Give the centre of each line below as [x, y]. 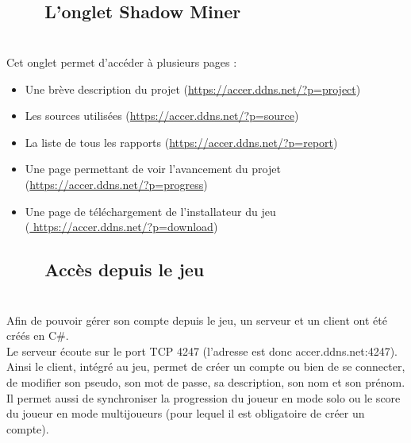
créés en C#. [38, 335]
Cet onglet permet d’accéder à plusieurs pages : [122, 62]
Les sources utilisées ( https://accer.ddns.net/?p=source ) [162, 116]
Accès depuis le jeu [125, 270]
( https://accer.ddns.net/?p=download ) [121, 227]
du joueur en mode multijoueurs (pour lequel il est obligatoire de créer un [186, 413]
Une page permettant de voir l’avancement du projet [153, 169]
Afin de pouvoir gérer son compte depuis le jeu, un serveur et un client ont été [197, 320]
